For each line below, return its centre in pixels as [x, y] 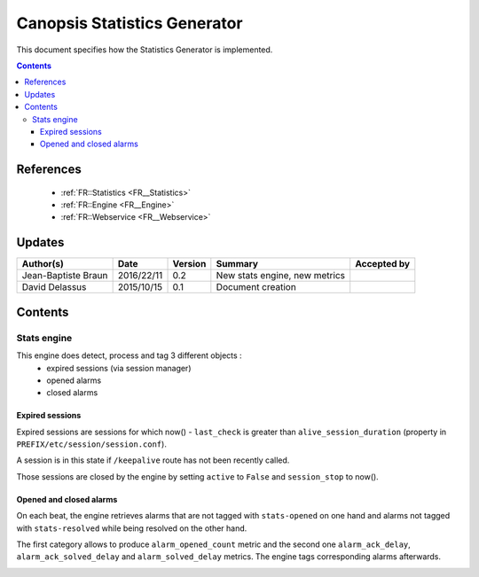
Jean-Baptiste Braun [65, 276]
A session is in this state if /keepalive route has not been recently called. [153, 460]
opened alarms [74, 380]
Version [189, 264]
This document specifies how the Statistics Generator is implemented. [145, 50]
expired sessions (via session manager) [119, 368]
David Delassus [54, 287]
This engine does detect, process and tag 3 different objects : [130, 355]
